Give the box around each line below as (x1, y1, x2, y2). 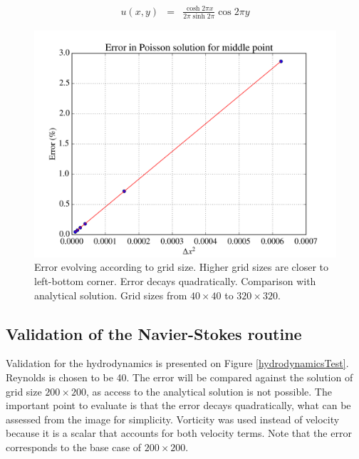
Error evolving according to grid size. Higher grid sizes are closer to (34, 259, 329, 274)
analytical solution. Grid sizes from (34, 287, 187, 302)
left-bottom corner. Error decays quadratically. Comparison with (34, 274, 316, 289)
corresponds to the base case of (6, 440, 142, 454)
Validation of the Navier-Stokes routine (6, 322, 302, 344)
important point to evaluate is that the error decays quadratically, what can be (6, 398, 351, 413)
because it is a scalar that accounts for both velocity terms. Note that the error (6, 426, 352, 440)
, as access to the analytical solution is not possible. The (85, 383, 332, 398)
